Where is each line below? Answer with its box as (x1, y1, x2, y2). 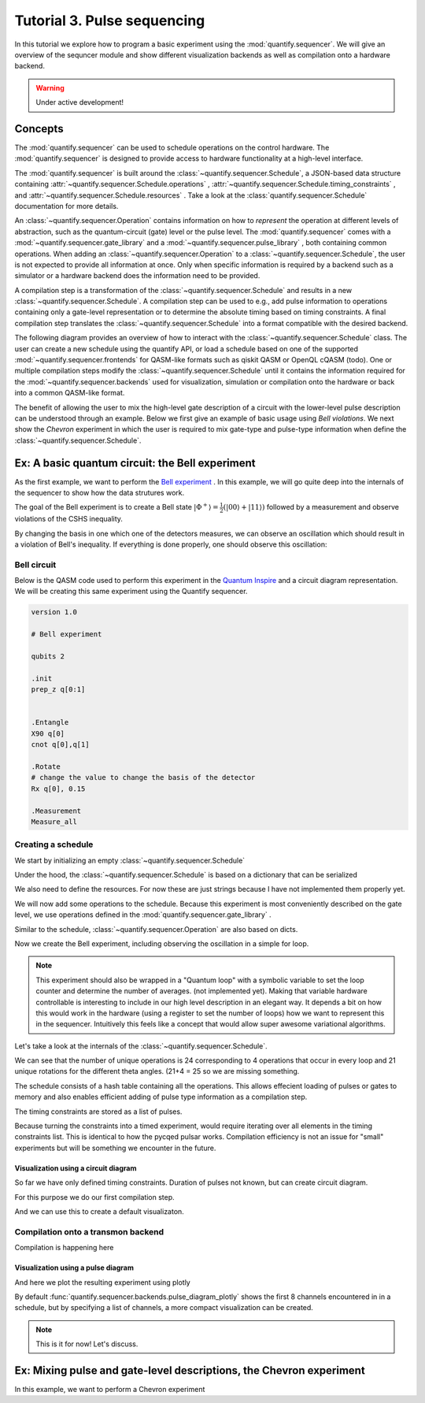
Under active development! (35, 98, 124, 107)
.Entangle (31, 718, 69, 727)
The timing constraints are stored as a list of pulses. (14, 1107, 183, 1116)
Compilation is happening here (14, 1243, 114, 1253)
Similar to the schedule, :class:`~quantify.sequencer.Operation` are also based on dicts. (14, 924, 298, 933)
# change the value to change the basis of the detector (31, 773, 256, 782)
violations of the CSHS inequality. (14, 514, 124, 524)
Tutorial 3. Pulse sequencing (14, 12, 205, 29)
